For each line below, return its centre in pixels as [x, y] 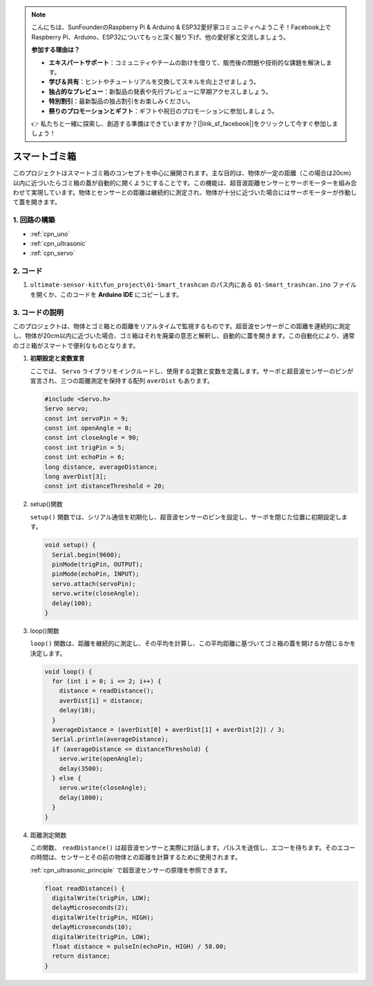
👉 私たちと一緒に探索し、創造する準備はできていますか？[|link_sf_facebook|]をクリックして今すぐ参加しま [185, 123]
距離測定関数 [48, 835]
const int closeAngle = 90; [92, 438]
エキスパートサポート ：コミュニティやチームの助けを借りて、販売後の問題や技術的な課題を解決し [187, 62]
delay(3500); [81, 768]
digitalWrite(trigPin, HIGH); [103, 917]
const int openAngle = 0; [88, 428]
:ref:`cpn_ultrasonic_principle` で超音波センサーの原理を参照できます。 [131, 870]
